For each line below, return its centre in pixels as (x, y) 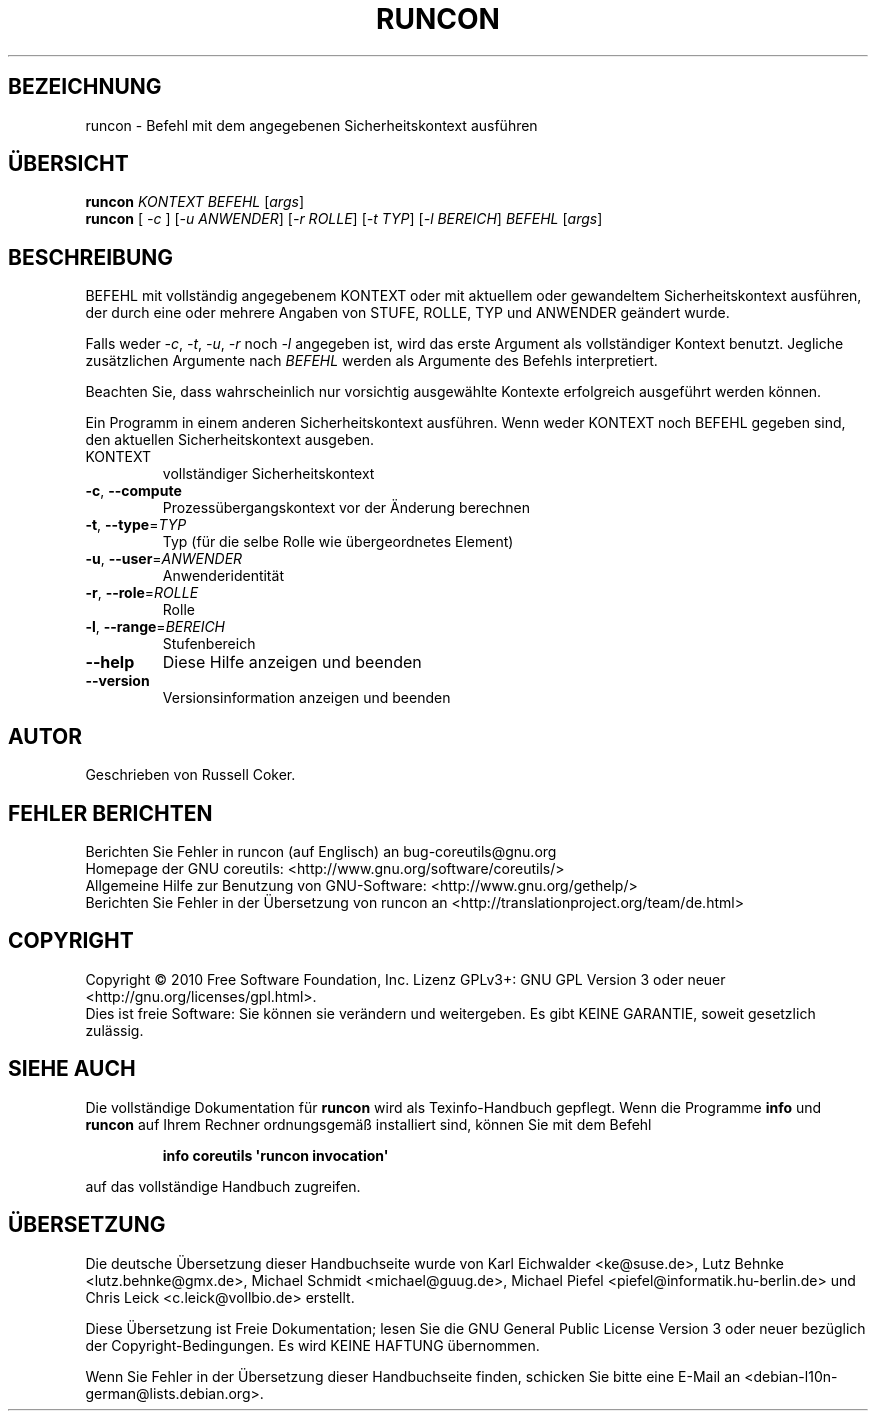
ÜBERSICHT (68, 164)
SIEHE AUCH (72, 1069)
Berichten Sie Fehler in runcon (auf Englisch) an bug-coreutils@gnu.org (321, 851)
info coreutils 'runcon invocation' (275, 1155)
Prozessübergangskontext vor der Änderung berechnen (346, 508)
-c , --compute (133, 491)
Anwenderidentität (223, 576)
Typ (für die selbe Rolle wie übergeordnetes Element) (338, 542)
